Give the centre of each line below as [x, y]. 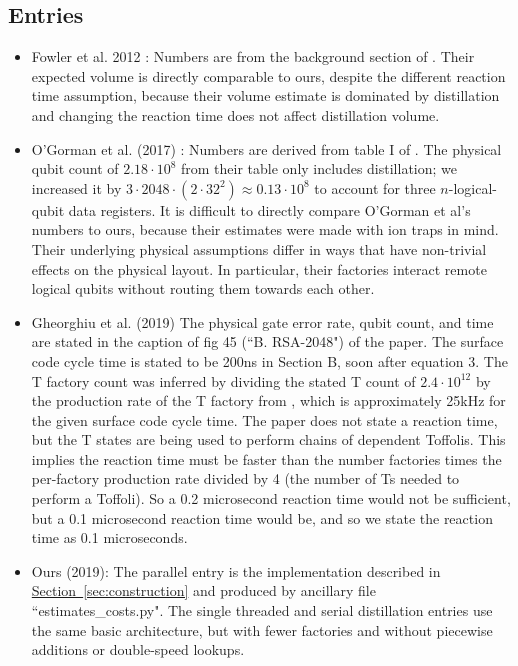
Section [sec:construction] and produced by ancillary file [203, 590]
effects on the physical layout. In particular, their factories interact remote [259, 268]
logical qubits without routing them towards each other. [203, 288]
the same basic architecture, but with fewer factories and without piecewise [262, 629]
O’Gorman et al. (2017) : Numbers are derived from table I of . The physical [266, 148]
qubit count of [75, 168]
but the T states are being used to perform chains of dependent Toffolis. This [268, 439]
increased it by [76, 187]
